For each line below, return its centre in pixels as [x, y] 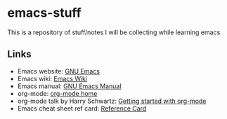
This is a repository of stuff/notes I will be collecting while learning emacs [114, 32]
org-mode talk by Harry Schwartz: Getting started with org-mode [112, 101]
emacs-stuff [45, 13]
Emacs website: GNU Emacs [59, 71]
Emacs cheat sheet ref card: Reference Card [82, 108]
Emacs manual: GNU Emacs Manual [69, 86]
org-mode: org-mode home [57, 93]
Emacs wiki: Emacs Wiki [52, 78]
